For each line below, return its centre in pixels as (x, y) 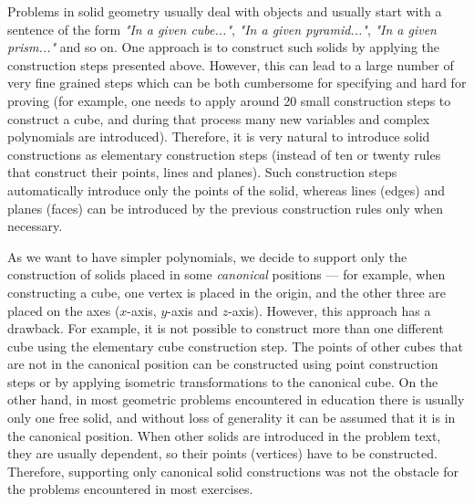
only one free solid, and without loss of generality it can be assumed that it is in (232, 418)
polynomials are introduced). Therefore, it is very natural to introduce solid (219, 136)
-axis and (192, 310)
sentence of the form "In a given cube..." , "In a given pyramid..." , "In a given (222, 29)
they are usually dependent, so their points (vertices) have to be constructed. (222, 453)
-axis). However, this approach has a (330, 310)
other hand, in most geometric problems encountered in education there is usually (236, 399)
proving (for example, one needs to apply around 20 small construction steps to (229, 100)
